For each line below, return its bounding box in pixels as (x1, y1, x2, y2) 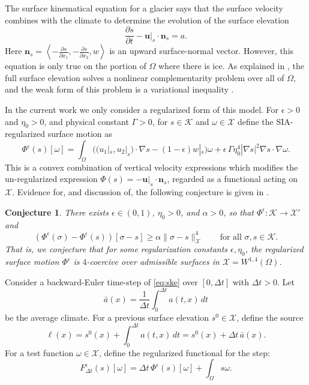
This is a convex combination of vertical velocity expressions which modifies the (5, 160, 298, 173)
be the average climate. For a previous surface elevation (5, 311, 209, 323)
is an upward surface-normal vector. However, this (109, 44, 294, 57)
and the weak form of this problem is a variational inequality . (5, 83, 234, 95)
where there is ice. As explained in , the (158, 59, 304, 72)
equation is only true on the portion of (5, 59, 146, 72)
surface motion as (47, 127, 112, 140)
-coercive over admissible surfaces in (86, 255, 220, 268)
